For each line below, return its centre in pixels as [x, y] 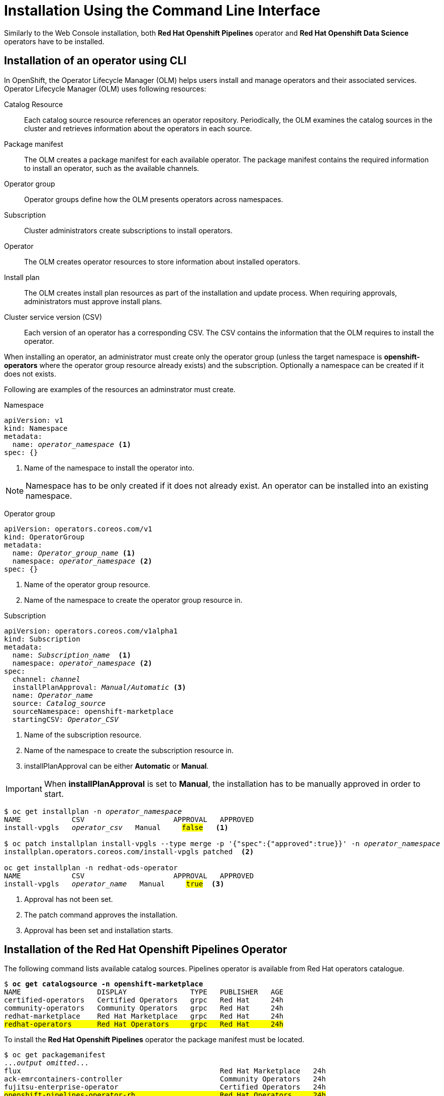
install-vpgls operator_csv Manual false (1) [116, 827]
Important [24, 789]
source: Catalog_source [59, 703]
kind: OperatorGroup [44, 537]
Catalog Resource [34, 104]
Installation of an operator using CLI [95, 61]
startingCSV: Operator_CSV [65, 719]
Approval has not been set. [69, 899]
